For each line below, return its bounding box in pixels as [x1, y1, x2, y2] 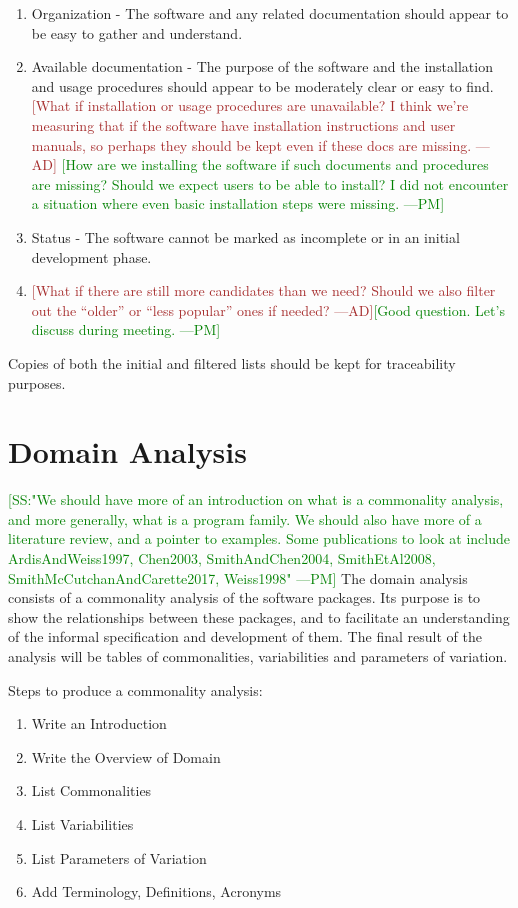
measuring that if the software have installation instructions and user [31, 114, 456, 135]
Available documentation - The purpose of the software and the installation [31, 56, 493, 77]
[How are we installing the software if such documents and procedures [61, 154, 489, 175]
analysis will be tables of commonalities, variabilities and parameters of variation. [8, 645, 508, 666]
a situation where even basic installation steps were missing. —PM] [31, 193, 445, 214]
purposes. [8, 372, 66, 393]
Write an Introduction [31, 713, 167, 734]
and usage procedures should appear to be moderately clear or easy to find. [31, 75, 494, 96]
